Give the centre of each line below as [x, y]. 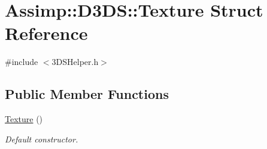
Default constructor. [42, 139]
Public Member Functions [87, 94]
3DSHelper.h [75, 62]
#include [22, 62]
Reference [46, 33]
